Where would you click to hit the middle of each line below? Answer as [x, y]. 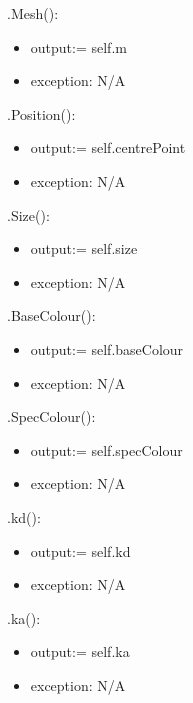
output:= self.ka [80, 651]
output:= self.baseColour [107, 348]
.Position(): [41, 113]
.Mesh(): [33, 13]
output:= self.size [84, 248]
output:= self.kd [80, 550]
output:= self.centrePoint [108, 147]
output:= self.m [78, 46]
